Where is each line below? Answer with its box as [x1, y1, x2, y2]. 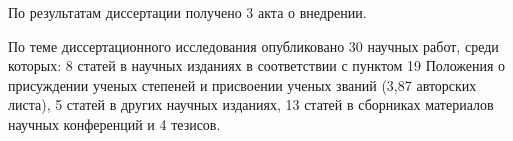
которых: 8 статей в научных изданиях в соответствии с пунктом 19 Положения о [8, 55, 506, 76]
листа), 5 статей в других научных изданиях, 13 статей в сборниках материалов [8, 94, 494, 115]
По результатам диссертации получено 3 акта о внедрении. [8, 2, 367, 22]
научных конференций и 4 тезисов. [8, 113, 221, 134]
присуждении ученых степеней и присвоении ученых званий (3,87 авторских [8, 74, 477, 95]
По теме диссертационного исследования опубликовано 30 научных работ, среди [8, 35, 499, 56]
